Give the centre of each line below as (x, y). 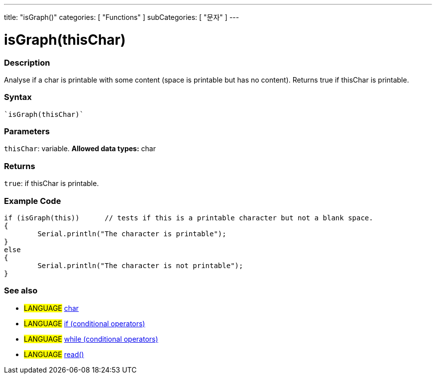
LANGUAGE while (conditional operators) (91, 339)
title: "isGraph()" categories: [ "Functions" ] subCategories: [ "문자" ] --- (122, 17)
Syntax (18, 97)
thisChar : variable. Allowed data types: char (80, 149)
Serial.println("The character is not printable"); (140, 265)
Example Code (33, 201)
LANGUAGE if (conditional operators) (85, 323)
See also (21, 291)
